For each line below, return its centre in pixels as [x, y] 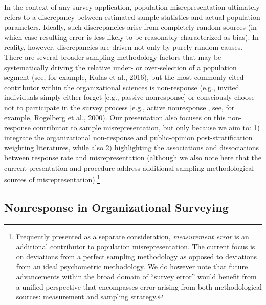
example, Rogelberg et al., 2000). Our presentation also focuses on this [115, 117]
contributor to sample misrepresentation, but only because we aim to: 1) [146, 127]
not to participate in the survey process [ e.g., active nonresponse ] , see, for [119, 107]
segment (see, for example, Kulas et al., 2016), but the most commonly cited [124, 77]
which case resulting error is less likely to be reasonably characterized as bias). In [131, 37]
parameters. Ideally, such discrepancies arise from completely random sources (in [130, 27]
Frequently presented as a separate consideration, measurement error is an [132, 236]
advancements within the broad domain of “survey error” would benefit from [136, 276]
